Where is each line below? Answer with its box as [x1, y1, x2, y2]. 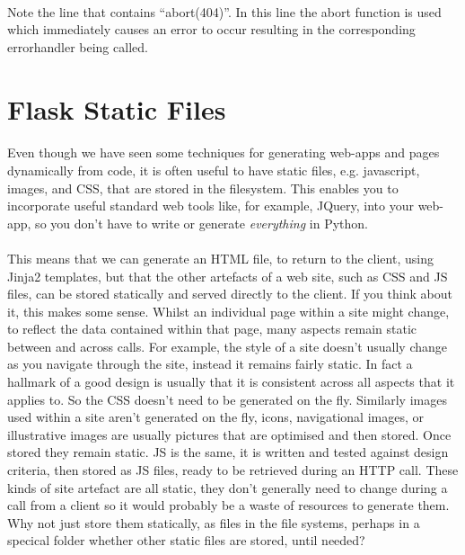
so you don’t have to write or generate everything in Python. [35, 213, 368, 232]
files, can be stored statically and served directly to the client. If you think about [7, 284, 452, 303]
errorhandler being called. [7, 37, 148, 56]
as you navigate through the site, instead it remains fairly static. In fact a [7, 354, 413, 373]
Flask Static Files [7, 90, 226, 127]
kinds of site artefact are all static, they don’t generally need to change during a [7, 478, 448, 497]
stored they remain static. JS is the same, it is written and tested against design [7, 443, 449, 461]
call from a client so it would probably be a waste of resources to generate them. [7, 496, 450, 515]
